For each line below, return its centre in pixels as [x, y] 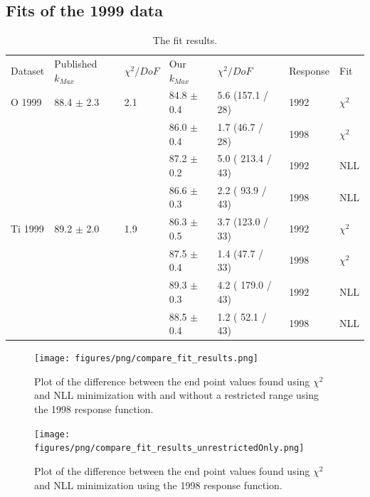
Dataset [28, 70]
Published [76, 64]
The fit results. [185, 40]
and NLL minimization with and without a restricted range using [177, 395]
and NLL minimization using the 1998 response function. [158, 485]
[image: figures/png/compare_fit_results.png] [146, 359]
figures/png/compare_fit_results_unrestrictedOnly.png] [169, 448]
